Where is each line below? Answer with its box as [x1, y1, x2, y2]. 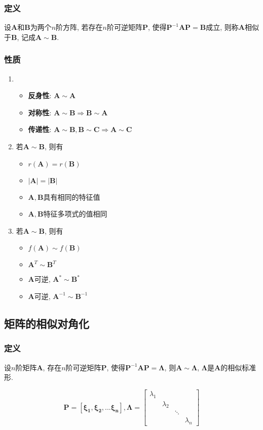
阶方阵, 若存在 [56, 22, 103, 32]
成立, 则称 [206, 22, 239, 32]
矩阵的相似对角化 [4, 315, 89, 331]
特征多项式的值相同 [43, 208, 107, 219]
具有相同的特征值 [43, 191, 100, 202]
